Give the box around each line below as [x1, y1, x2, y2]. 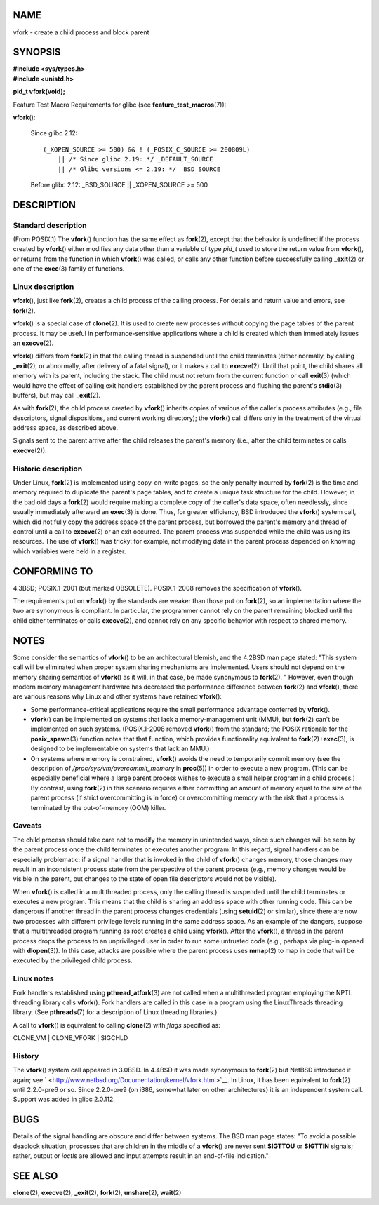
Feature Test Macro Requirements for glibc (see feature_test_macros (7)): [13, 100, 227, 109]
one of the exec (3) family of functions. [13, 264, 125, 273]
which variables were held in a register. [13, 547, 126, 556]
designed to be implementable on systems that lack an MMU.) [30, 744, 210, 753]
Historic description [13, 464, 83, 473]
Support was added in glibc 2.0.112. [13, 1095, 116, 1104]
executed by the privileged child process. [13, 956, 133, 964]
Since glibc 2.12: [30, 129, 78, 137]
